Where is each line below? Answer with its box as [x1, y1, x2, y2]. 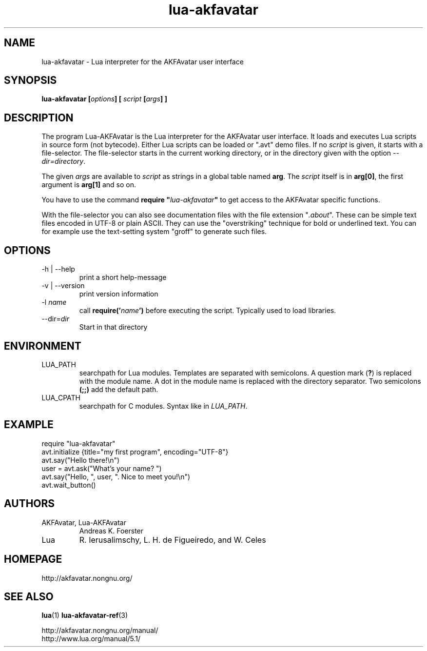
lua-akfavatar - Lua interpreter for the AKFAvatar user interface [41, 57, 244, 66]
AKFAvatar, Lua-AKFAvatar [41, 518, 126, 527]
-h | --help [41, 265, 75, 274]
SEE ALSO [4, 590, 54, 603]
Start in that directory [79, 323, 148, 332]
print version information [79, 290, 158, 298]
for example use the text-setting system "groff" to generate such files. [41, 227, 267, 236]
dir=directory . [41, 157, 86, 166]
